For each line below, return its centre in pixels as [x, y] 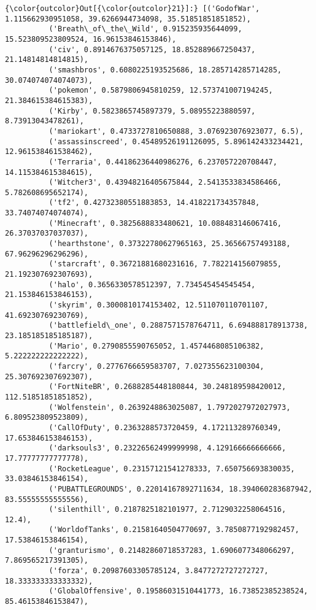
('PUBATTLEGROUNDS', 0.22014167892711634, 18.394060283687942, [181, 489]
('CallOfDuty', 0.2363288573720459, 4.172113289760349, [165, 427]
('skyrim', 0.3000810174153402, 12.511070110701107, [159, 305]
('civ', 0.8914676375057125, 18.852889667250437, [152, 49]
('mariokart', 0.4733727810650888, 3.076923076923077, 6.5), [176, 131]
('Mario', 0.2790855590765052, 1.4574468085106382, [156, 346]
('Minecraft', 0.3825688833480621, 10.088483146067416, [165, 223]
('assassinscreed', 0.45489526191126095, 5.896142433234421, [176, 141]
